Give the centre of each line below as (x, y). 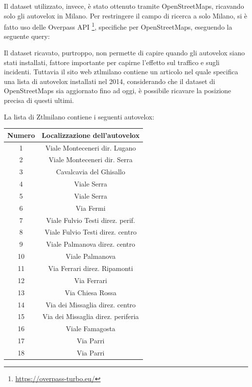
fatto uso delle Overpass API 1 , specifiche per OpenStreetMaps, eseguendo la (118, 26)
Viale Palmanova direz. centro (91, 244)
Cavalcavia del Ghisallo (91, 172)
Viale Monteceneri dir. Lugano (91, 147)
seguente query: (27, 36)
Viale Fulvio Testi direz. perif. (91, 220)
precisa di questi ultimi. (39, 100)
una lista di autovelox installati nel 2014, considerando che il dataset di (110, 81)
